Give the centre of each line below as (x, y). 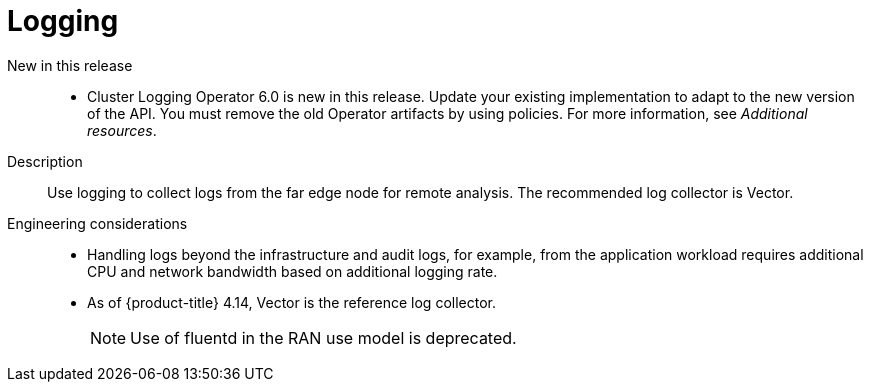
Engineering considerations (97, 223)
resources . (122, 130)
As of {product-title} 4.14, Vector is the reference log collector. (291, 302)
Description (45, 161)
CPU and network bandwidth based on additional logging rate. (292, 271)
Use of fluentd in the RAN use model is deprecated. (323, 337)
